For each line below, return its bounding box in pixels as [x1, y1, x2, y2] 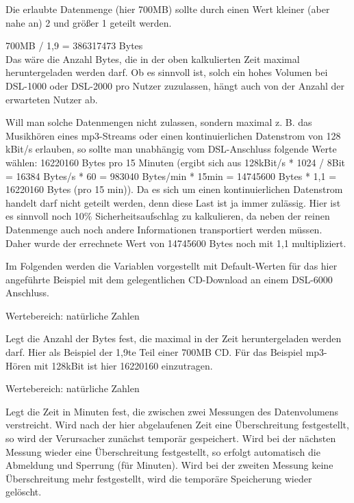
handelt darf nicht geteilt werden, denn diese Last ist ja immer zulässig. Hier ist [5, 195, 341, 209]
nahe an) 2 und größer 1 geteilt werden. [5, 15, 172, 29]
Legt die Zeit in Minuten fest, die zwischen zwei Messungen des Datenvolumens [5, 404, 339, 418]
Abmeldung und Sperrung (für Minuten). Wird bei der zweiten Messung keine [5, 458, 333, 472]
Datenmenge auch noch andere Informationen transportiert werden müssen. [5, 222, 323, 236]
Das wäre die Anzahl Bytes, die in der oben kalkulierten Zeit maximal [5, 51, 300, 66]
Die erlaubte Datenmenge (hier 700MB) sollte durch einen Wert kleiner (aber [5, 2, 330, 16]
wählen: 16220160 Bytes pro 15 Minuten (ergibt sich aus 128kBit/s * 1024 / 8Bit [5, 155, 345, 169]
